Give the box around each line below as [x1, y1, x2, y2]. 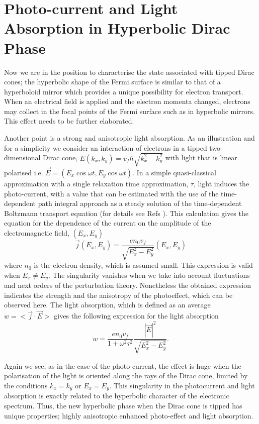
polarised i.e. [4, 167, 43, 178]
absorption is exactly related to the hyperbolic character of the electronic [4, 390, 229, 401]
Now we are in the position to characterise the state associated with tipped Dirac [4, 66, 254, 77]
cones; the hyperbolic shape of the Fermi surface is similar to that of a [4, 76, 221, 87]
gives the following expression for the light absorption [54, 310, 219, 321]
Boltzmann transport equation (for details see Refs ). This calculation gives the [4, 207, 248, 218]
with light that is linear [165, 152, 237, 163]
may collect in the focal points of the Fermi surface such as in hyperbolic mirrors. [4, 105, 255, 116]
